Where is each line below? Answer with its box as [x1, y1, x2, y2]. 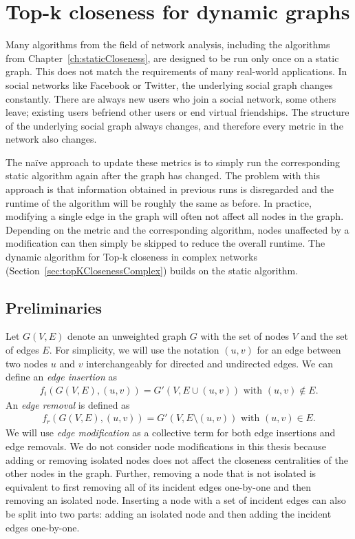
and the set [301, 329, 348, 343]
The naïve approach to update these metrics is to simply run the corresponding [6, 154, 340, 169]
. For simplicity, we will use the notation [49, 343, 219, 357]
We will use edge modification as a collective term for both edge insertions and [6, 425, 336, 440]
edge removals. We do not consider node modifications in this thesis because [6, 439, 327, 454]
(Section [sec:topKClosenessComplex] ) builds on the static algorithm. [6, 263, 299, 277]
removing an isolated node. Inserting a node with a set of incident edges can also [6, 493, 346, 507]
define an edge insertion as [6, 369, 118, 384]
